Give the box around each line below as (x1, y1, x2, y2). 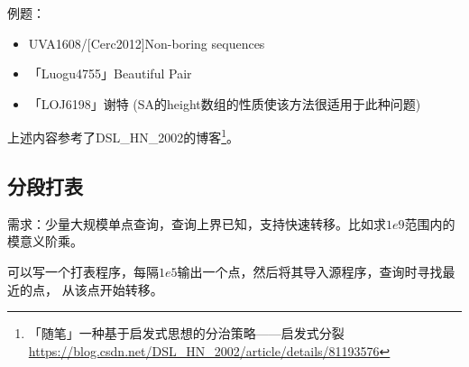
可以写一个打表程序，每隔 (7, 262, 159, 281)
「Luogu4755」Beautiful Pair (28, 64, 192, 83)
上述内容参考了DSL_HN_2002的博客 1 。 (7, 125, 240, 147)
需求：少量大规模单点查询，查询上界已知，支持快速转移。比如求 (7, 214, 386, 233)
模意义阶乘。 (7, 232, 83, 251)
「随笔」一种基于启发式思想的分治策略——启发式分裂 (28, 324, 345, 343)
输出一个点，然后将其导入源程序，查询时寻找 (177, 262, 443, 281)
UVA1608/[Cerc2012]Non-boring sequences (28, 33, 265, 52)
